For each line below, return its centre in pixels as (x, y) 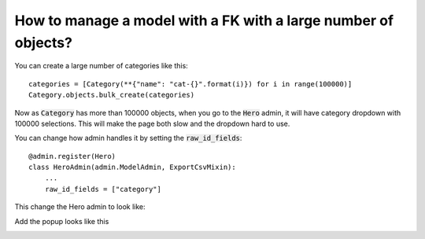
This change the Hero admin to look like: (80, 207)
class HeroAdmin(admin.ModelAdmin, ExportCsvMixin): (132, 167)
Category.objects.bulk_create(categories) (112, 95)
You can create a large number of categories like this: (101, 66)
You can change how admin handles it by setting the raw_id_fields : (128, 138)
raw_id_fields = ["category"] (103, 189)
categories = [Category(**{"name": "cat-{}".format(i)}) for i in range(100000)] (190, 84)
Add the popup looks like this (62, 221)
